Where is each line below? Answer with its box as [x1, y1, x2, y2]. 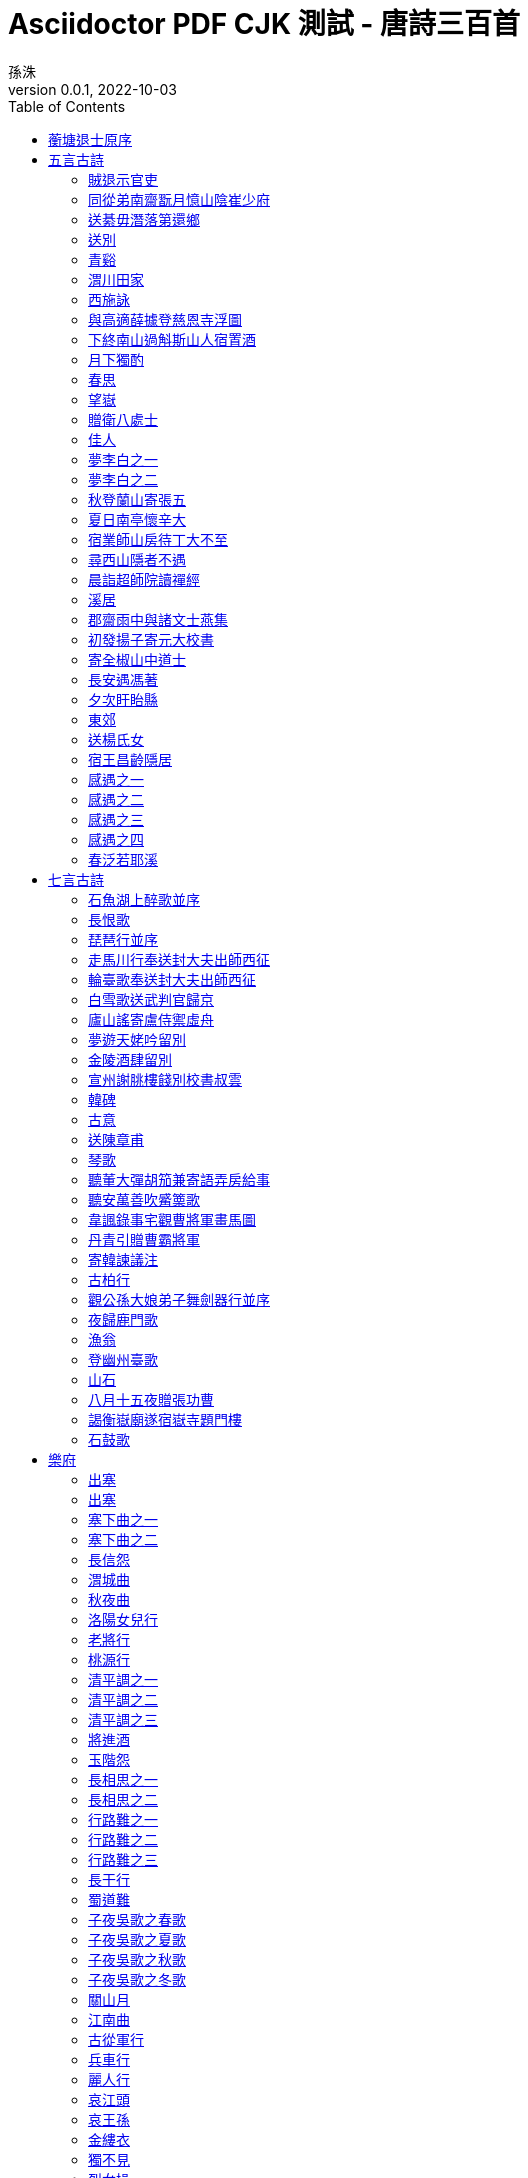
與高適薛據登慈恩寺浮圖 [88, 310, 242, 328]
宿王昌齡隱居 [88, 750, 172, 768]
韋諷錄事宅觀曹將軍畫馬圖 [88, 1210, 256, 1228]
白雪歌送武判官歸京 [88, 990, 214, 1008]
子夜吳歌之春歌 [88, 1910, 186, 1928]
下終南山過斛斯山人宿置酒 [88, 330, 256, 348]
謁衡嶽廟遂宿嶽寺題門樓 [88, 1410, 242, 1428]
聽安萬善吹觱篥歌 [88, 1190, 200, 1208]
